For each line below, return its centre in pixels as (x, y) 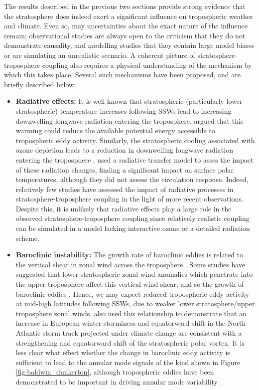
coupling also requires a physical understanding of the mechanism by (147, 65)
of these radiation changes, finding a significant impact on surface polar (125, 169)
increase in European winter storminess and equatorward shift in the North (131, 323)
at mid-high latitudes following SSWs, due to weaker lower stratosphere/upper (135, 303)
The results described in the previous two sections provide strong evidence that (125, 6)
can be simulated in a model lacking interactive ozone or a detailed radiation (133, 228)
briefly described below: (40, 84)
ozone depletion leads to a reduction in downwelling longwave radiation (124, 150)
